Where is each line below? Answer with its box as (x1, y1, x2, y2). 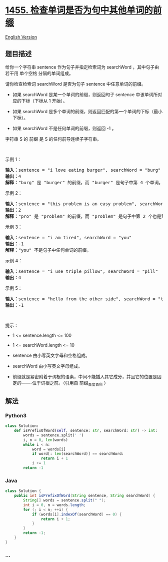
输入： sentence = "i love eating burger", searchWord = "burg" (5, 167, 161, 173)
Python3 (5, 412, 26, 419)
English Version (5, 34, 37, 40)
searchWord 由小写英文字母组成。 (12, 363, 82, 369)
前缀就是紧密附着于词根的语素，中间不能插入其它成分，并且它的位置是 (12, 373, 157, 379)
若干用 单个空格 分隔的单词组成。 (5, 70, 73, 76)
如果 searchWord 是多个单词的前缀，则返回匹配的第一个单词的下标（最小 (12, 108, 162, 114)
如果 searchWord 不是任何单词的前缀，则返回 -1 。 (12, 125, 116, 131)
